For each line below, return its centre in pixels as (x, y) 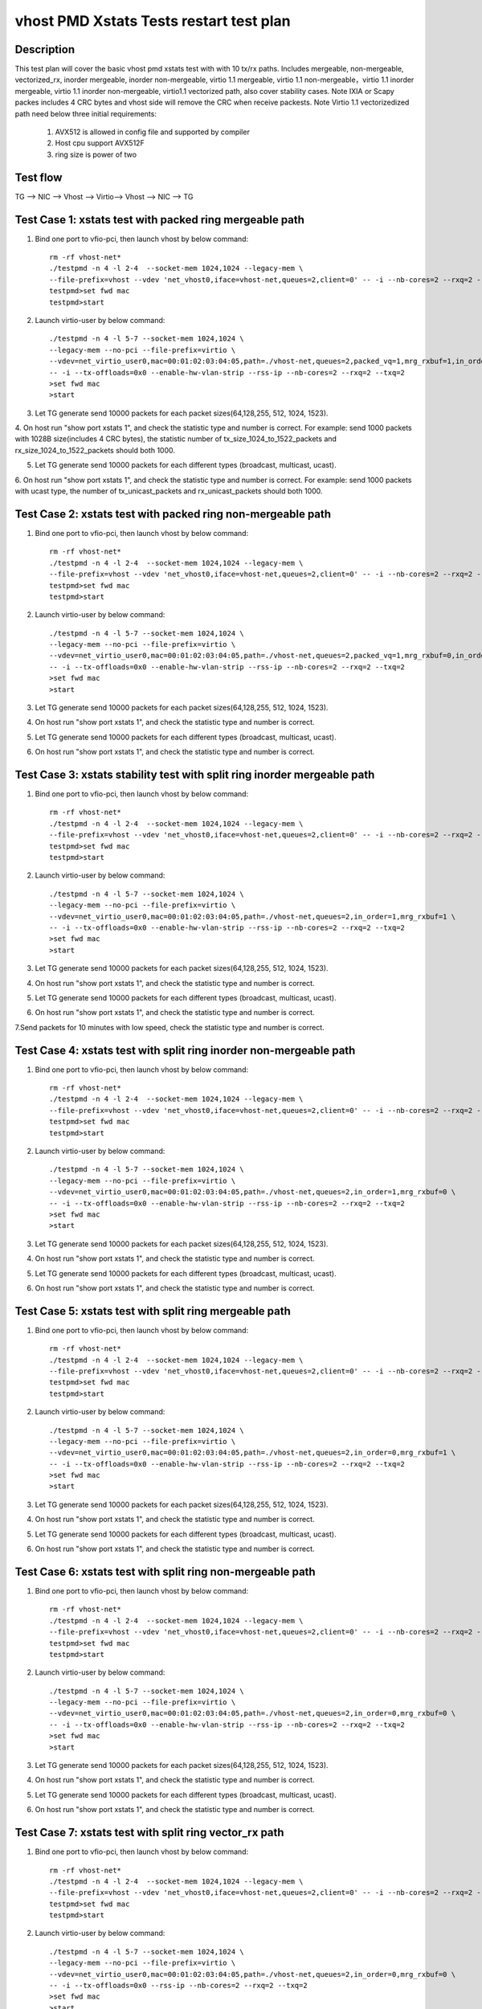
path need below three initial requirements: (86, 113)
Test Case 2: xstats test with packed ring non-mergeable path (173, 514)
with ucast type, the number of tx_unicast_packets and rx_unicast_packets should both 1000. (169, 491)
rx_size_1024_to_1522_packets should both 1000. (95, 450)
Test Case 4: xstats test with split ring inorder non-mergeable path (185, 1050)
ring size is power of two (96, 154)
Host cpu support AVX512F (100, 143)
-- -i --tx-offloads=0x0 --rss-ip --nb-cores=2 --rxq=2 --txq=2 (179, 1986)
